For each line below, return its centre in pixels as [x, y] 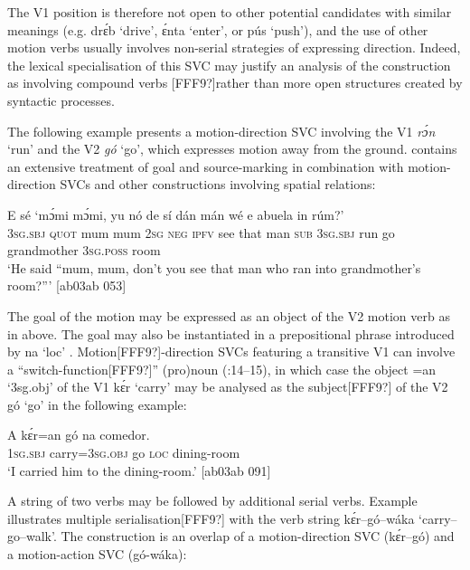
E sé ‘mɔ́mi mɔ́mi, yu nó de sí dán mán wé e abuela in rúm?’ [176, 214]
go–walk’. [32, 536]
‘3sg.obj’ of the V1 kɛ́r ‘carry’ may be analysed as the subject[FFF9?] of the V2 [228, 387]
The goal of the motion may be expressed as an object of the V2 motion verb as [229, 315]
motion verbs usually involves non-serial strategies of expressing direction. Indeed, [234, 47]
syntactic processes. [61, 100]
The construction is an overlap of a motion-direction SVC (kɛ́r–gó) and [258, 536]
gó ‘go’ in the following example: [97, 404]
